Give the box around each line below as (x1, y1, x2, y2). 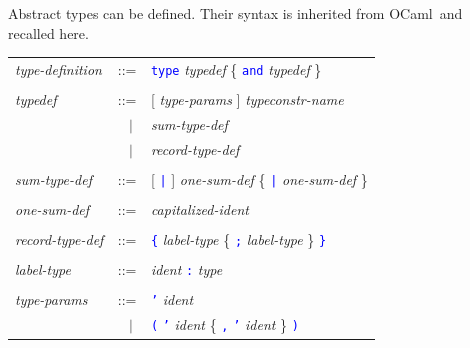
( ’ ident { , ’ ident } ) (150, 314, 299, 335)
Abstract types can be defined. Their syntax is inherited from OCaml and (8, 3, 463, 23)
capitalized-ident (150, 199, 249, 220)
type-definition (15, 58, 102, 79)
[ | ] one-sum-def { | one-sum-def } (150, 168, 368, 189)
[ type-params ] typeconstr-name (150, 89, 344, 110)
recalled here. (8, 22, 89, 43)
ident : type (150, 259, 223, 280)
